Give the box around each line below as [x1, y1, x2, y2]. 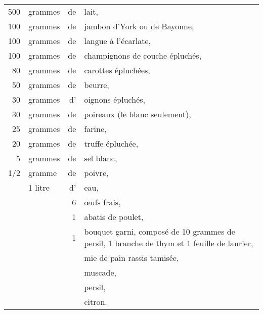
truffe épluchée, [84, 138, 139, 149]
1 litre [28, 182, 50, 193]
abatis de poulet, [84, 211, 144, 222]
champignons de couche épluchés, [84, 50, 202, 61]
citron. [84, 296, 107, 307]
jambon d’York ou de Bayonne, [84, 20, 194, 32]
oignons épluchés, [84, 94, 145, 105]
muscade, [84, 266, 117, 278]
